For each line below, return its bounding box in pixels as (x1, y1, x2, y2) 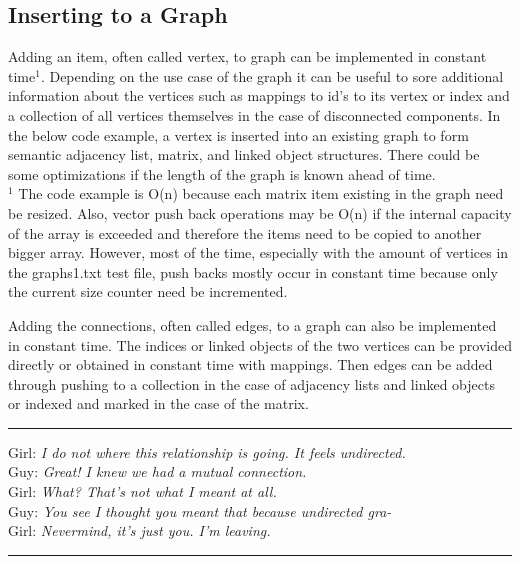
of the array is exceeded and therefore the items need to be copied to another (8, 222, 482, 243)
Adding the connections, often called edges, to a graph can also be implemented (8, 314, 497, 335)
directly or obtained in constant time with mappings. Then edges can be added (8, 354, 493, 375)
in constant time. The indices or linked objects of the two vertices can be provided (8, 334, 512, 355)
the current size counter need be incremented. (8, 281, 288, 302)
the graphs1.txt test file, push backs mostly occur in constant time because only (8, 261, 498, 282)
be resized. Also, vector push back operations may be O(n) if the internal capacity (8, 202, 512, 223)
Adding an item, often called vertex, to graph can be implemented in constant (8, 46, 487, 67)
